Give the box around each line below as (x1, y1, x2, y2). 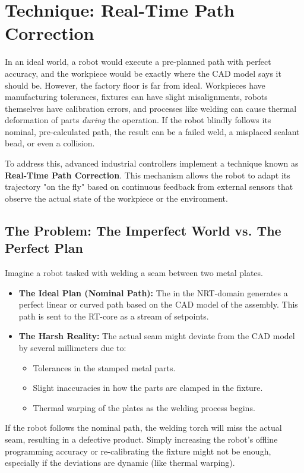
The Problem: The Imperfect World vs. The (5, 221, 281, 239)
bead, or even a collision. (5, 137, 95, 149)
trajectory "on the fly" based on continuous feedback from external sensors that (5, 180, 293, 193)
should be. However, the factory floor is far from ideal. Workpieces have (5, 79, 265, 91)
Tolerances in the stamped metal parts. (33, 361, 176, 374)
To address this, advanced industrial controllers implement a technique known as (5, 157, 299, 170)
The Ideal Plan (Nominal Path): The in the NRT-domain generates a (18, 286, 288, 299)
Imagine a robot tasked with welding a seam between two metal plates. (5, 267, 263, 279)
